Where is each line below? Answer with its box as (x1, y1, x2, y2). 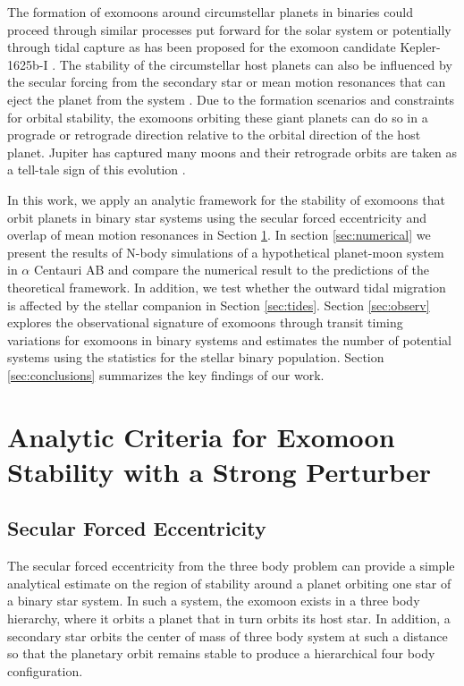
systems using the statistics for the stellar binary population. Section (7, 348, 384, 367)
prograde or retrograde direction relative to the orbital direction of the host (7, 125, 421, 144)
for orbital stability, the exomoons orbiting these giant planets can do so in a (7, 107, 428, 126)
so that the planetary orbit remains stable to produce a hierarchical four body (7, 644, 435, 663)
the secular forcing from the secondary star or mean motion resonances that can (7, 72, 446, 91)
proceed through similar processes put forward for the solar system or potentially (7, 20, 451, 38)
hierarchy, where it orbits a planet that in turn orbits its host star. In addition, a (7, 609, 451, 628)
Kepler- (400, 38, 441, 56)
